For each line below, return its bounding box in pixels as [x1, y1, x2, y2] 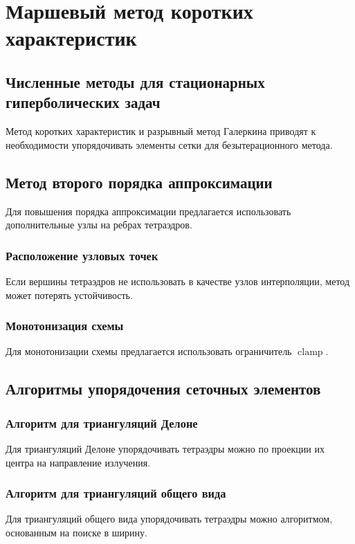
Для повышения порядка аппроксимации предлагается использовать [6, 203, 291, 218]
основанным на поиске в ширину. [6, 525, 147, 539]
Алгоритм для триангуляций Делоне [6, 414, 198, 431]
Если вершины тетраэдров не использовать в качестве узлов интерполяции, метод [6, 273, 350, 288]
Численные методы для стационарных [6, 71, 265, 92]
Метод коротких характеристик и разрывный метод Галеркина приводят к [6, 124, 316, 138]
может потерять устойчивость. [6, 287, 133, 302]
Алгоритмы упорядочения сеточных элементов [6, 378, 321, 399]
